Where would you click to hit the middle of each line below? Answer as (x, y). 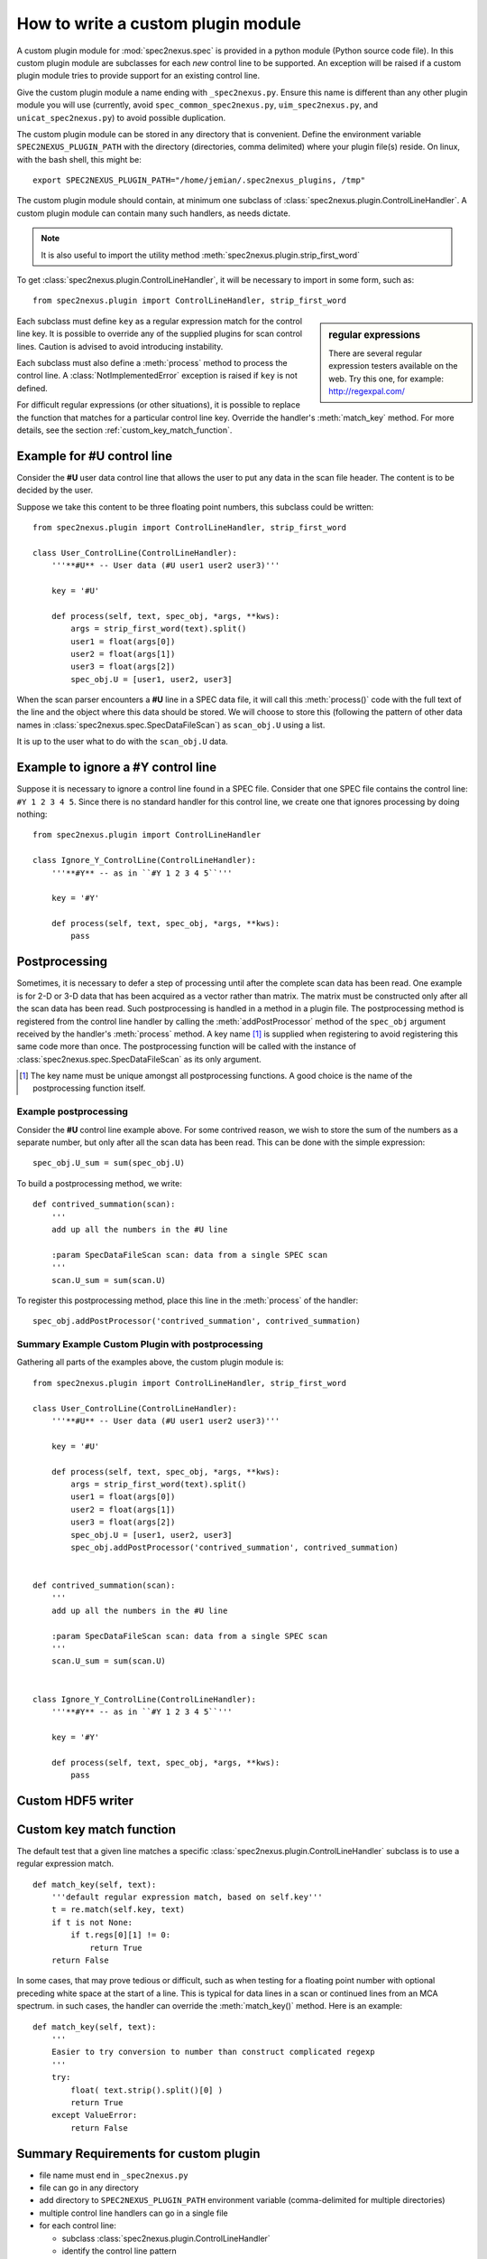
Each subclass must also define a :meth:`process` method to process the (152, 362)
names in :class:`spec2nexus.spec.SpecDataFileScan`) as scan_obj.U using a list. (171, 725)
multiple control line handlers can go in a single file (134, 2213)
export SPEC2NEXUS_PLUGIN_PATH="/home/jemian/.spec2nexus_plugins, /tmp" (199, 180)
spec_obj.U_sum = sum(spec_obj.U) (109, 1163)
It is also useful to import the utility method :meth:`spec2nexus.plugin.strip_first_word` (201, 255)
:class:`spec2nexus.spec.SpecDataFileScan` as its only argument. (139, 1059)
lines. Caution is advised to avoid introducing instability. (120, 346)
